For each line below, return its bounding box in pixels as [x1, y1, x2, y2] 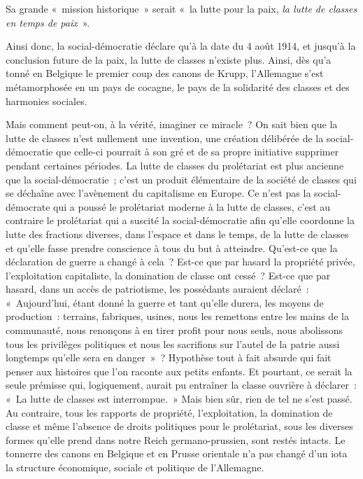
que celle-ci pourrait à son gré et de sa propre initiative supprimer [55, 144, 339, 159]
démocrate [6, 199, 50, 214]
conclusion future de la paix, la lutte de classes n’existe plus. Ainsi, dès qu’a [6, 52, 332, 67]
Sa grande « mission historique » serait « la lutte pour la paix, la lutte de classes [6, 1, 357, 15]
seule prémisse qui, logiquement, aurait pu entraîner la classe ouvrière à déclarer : [6, 377, 357, 392]
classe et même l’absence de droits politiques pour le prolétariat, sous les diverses [6, 419, 353, 433]
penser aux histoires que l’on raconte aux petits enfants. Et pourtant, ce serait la [6, 363, 353, 378]
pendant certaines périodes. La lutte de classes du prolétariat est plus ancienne [6, 158, 344, 172]
